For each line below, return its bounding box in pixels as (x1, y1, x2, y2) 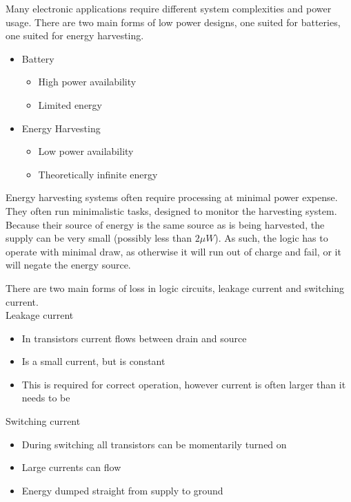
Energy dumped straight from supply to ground (21, 483, 223, 497)
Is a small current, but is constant (21, 354, 166, 368)
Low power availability (38, 144, 134, 158)
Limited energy (38, 97, 102, 112)
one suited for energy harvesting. (6, 28, 144, 43)
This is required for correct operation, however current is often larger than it (21, 377, 346, 391)
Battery (21, 51, 54, 65)
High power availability (38, 74, 137, 89)
